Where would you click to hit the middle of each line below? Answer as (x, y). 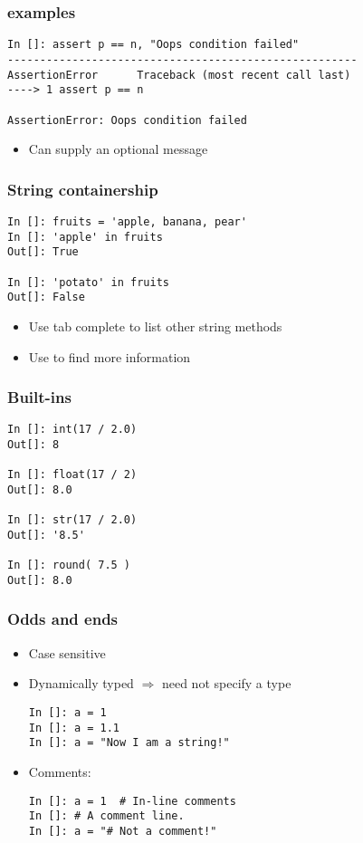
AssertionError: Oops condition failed (127, 120)
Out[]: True (43, 252)
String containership (83, 189)
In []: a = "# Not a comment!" (123, 831)
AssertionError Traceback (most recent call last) (179, 75)
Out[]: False (46, 297)
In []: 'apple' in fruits (85, 237)
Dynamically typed (81, 683)
